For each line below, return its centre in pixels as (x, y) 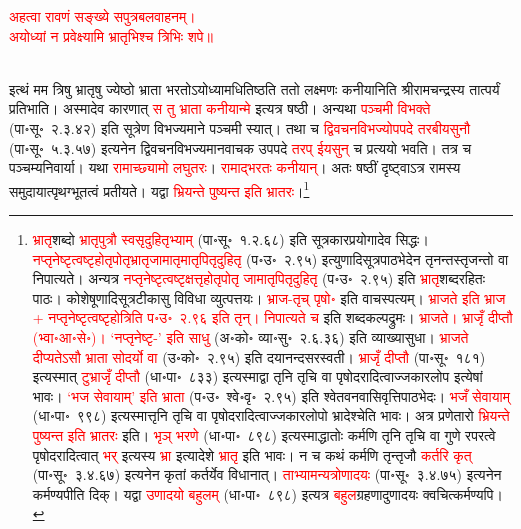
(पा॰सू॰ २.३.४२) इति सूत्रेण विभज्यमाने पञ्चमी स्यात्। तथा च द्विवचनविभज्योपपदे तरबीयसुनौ (240, 127)
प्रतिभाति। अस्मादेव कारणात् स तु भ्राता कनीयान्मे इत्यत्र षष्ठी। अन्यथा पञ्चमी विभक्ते (220, 108)
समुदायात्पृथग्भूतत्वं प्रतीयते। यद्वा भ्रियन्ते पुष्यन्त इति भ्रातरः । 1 (159, 189)
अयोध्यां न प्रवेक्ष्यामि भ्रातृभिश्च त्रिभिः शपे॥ (111, 35)
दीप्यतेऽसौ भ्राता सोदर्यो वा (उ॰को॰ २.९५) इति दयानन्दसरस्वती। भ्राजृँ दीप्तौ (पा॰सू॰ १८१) (259, 356)
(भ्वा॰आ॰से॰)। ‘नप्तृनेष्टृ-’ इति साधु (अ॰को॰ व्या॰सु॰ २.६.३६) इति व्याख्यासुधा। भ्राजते (250, 336)
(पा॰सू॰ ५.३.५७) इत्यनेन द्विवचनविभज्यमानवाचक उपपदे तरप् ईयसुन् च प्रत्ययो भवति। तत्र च (240, 147)
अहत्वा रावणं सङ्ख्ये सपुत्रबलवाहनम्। (102, 16)
